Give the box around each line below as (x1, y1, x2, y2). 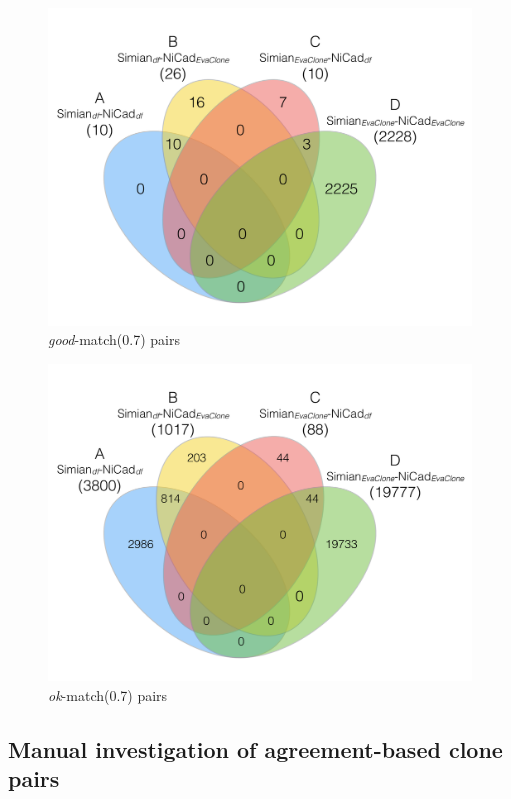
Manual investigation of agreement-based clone (8, 733, 503, 764)
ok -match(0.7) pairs (48, 684, 168, 705)
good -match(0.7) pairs (48, 329, 180, 350)
